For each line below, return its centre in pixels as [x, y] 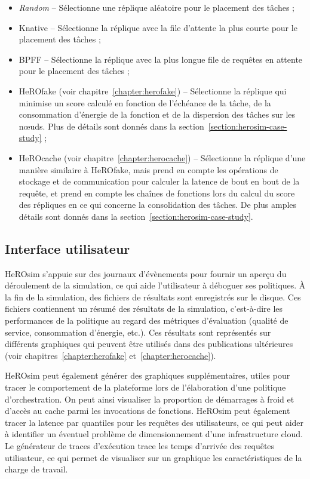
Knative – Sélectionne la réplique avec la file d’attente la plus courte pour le [158, 27]
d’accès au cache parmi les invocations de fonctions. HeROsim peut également [148, 411]
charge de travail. [36, 469]
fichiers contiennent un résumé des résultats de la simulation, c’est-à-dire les [144, 308]
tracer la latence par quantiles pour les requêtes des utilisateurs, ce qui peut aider [154, 422]
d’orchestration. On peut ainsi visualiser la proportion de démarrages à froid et [150, 399]
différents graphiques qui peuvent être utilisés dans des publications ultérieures [149, 344]
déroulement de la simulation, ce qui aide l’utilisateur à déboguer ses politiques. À [155, 285]
